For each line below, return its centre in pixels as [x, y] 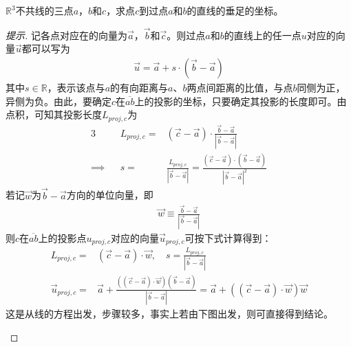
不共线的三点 [44, 10]
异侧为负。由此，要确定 [58, 101]
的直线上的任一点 [263, 35]
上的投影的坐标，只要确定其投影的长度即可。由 [241, 101]
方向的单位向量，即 [110, 195]
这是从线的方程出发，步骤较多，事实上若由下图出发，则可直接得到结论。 [169, 313]
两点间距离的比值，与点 [240, 88]
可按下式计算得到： [228, 237]
